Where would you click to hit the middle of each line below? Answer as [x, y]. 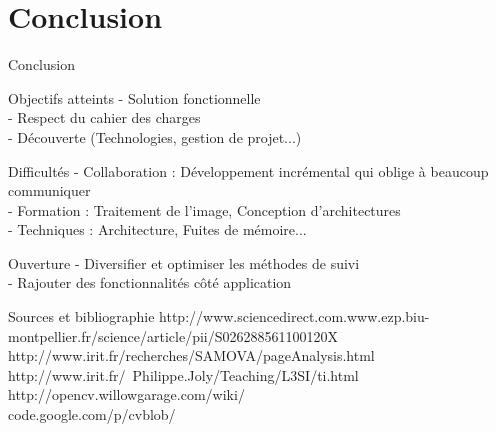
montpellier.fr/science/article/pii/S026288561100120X [173, 335]
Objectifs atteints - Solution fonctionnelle [134, 97]
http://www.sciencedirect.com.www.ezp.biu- [294, 316]
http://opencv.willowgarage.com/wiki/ [126, 394]
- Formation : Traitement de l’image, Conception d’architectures [204, 209]
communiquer [49, 190]
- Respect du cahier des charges [104, 117]
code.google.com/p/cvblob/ [92, 414]
